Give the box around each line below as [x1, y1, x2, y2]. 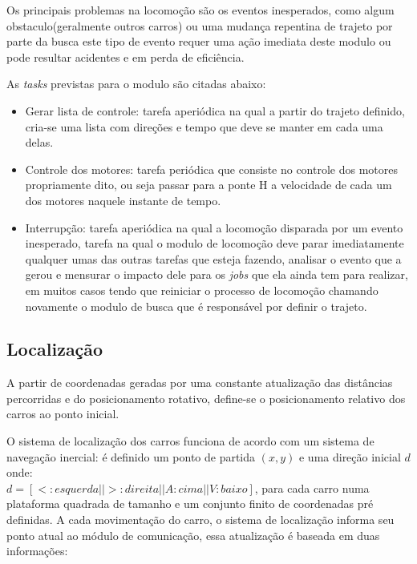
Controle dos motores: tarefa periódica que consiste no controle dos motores [25, 160, 399, 177]
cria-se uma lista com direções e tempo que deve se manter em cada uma [25, 118, 383, 135]
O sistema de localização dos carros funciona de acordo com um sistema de [6, 433, 374, 449]
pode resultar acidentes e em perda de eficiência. [6, 48, 245, 65]
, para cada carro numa [254, 479, 370, 496]
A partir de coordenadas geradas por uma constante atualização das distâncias [6, 374, 393, 391]
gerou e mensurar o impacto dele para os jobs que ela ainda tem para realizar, [25, 266, 408, 283]
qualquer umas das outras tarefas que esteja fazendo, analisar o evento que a [25, 250, 402, 267]
